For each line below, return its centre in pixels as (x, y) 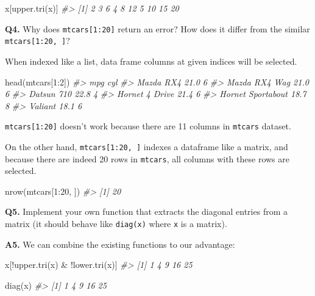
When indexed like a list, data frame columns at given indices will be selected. (151, 61)
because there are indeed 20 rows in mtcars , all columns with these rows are (147, 158)
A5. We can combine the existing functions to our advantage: (120, 244)
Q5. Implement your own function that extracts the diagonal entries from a (146, 211)
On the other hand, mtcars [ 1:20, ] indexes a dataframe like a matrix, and (147, 146)
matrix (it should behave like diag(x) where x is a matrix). (116, 224)
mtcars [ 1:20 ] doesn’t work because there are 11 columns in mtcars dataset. (148, 126)
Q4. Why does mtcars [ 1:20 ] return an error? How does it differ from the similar (157, 28)
